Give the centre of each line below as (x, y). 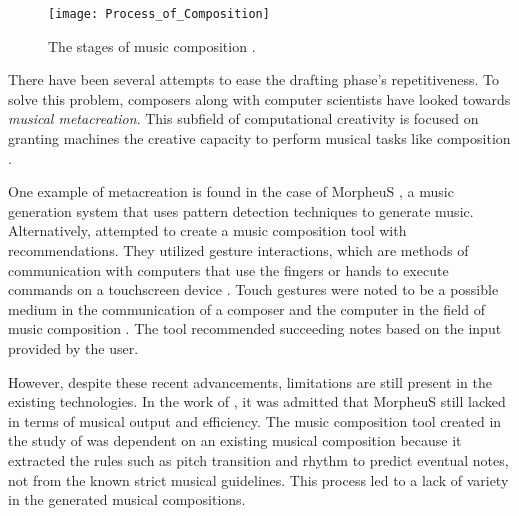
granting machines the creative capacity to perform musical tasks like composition (259, 138)
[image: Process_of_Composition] (159, 14)
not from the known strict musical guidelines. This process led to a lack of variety (258, 479)
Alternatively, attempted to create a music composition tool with (207, 230)
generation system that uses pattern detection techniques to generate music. (241, 210)
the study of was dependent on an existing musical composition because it (235, 440)
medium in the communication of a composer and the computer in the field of (246, 308)
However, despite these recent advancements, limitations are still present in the (250, 381)
